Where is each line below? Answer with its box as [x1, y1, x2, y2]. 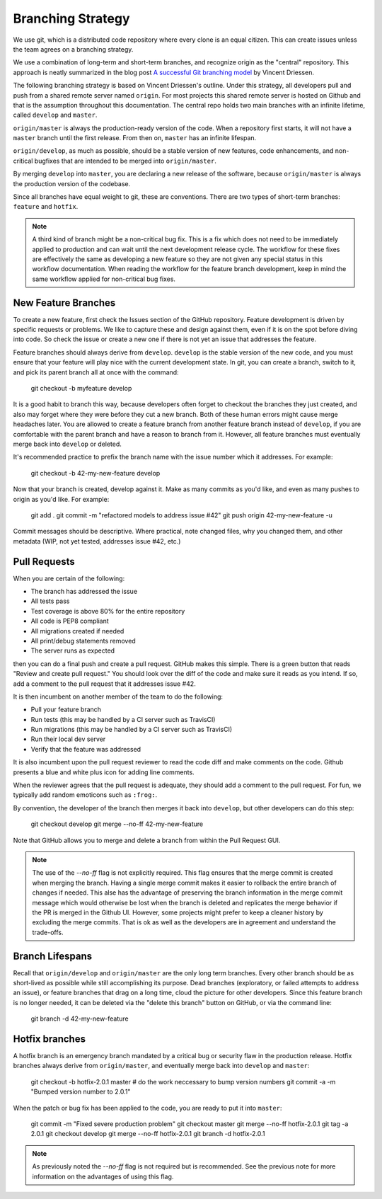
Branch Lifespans [13, 950, 93, 962]
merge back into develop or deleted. [13, 440, 122, 448]
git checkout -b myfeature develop [30, 384, 132, 392]
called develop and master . [13, 110, 98, 120]
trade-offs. [32, 928, 64, 936]
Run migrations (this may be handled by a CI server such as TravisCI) [30, 725, 233, 734]
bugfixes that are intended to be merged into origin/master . [34, 156, 217, 165]
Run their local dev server [30, 735, 106, 743]
